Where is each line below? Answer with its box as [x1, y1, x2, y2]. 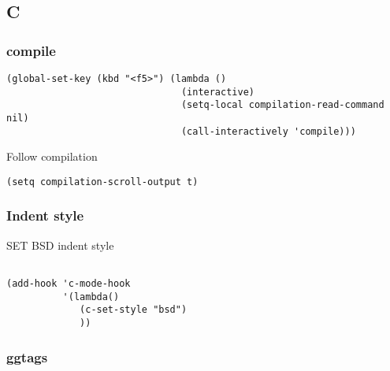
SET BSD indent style [6, 236, 114, 253]
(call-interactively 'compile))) [180, 125, 356, 137]
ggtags [6, 347, 48, 366]
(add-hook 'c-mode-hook [6, 278, 131, 289]
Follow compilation [6, 148, 98, 165]
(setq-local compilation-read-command [180, 99, 384, 111]
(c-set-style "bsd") [80, 304, 188, 316]
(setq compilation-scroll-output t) [6, 176, 199, 187]
